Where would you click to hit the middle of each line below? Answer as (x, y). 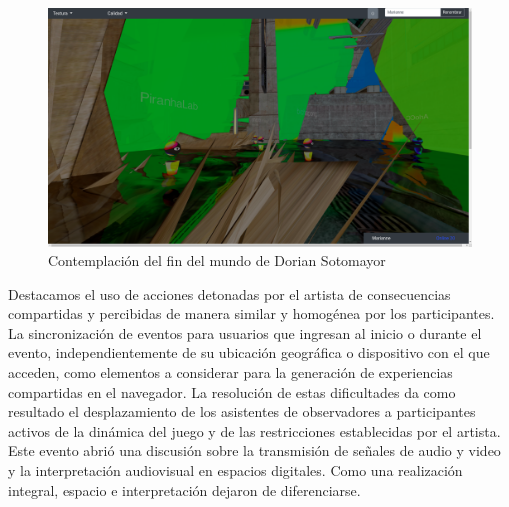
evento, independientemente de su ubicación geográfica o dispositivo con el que (249, 352)
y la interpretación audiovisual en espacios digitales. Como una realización (235, 470)
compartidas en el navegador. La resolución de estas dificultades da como (232, 391)
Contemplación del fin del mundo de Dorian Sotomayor (217, 260)
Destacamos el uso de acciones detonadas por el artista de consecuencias (229, 293)
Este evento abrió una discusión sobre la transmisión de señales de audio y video (254, 450)
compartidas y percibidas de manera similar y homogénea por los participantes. (251, 313)
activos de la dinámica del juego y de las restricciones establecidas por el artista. (254, 430)
